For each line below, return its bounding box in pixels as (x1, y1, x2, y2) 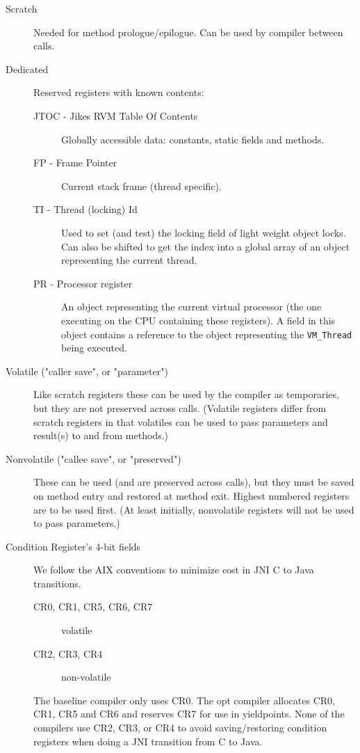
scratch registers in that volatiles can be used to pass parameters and (33, 414, 328, 429)
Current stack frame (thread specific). (61, 178, 222, 193)
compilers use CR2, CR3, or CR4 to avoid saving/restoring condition (33, 720, 327, 735)
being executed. (61, 340, 127, 355)
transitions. (33, 576, 81, 590)
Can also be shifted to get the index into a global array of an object (61, 239, 350, 253)
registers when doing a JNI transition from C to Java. (33, 734, 263, 748)
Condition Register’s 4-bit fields (6, 539, 141, 553)
